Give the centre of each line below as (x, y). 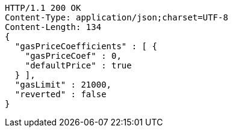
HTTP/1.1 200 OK (43, 8)
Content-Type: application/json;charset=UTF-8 (116, 17)
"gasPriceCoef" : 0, (73, 56)
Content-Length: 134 (53, 27)
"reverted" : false (61, 94)
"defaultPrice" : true (78, 65)
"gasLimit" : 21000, (63, 85)
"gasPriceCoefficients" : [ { (86, 46)
